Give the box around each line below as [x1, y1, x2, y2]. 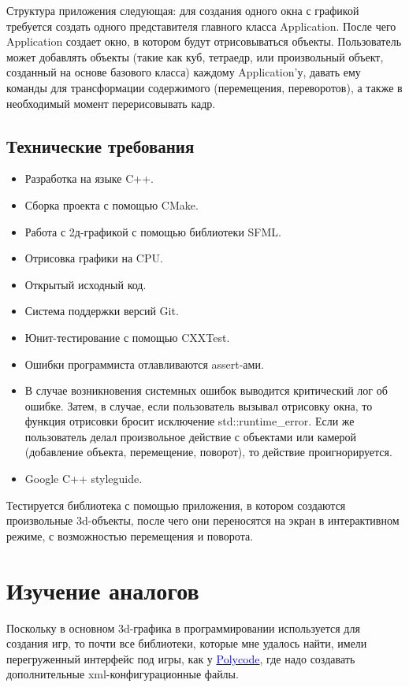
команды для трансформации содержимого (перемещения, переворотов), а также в [6, 79, 403, 95]
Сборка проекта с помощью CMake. [24, 196, 199, 213]
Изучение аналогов [6, 574, 199, 606]
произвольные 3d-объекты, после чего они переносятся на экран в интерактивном [6, 512, 400, 529]
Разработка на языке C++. [24, 170, 154, 187]
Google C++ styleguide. [24, 470, 143, 487]
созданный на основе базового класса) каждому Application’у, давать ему [6, 64, 361, 80]
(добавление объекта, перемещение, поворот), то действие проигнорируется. [24, 444, 392, 460]
